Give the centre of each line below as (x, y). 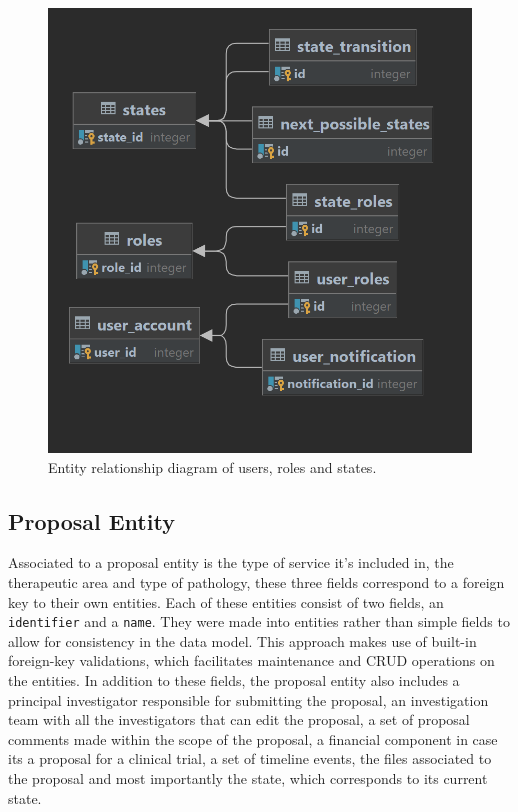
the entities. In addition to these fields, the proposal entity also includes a (234, 679)
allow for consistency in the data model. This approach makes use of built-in (242, 640)
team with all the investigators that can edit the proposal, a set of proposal (239, 719)
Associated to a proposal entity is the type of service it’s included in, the (231, 562)
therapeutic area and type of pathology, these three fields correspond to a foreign (256, 581)
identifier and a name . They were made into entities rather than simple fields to (259, 621)
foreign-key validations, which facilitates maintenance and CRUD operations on (251, 660)
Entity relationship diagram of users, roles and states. (212, 466)
